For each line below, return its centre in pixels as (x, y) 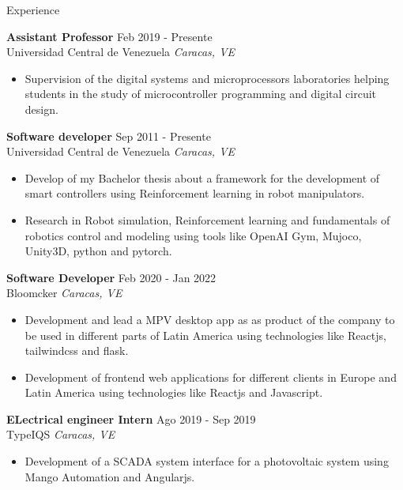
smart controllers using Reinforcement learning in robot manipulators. (195, 193)
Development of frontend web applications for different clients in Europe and (211, 377)
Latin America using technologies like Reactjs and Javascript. (174, 392)
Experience (33, 9)
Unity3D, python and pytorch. (98, 251)
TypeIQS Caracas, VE (61, 434)
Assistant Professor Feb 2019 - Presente (109, 36)
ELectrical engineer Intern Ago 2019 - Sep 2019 (131, 418)
